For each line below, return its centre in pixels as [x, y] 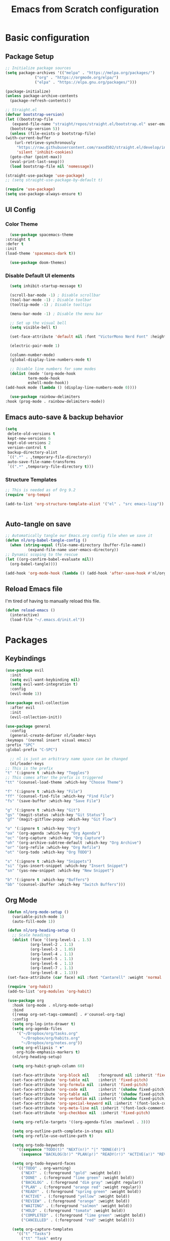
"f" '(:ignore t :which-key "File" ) [44, 792]
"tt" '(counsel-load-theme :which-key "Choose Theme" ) [64, 782]
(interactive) [25, 615]
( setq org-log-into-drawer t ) [44, 1024]
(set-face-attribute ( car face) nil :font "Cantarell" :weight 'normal [84, 978]
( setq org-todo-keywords [38, 1145]
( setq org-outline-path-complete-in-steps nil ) [63, 1131]
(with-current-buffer [28, 138]
